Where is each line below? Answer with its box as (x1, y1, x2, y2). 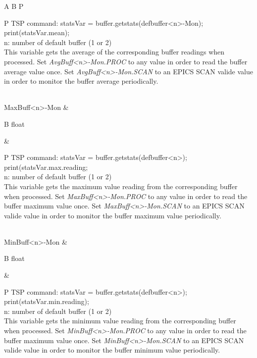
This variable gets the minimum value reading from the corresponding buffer (4, 315, 236, 326)
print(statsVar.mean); (4, 27, 70, 38)
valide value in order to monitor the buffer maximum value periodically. (4, 210, 221, 220)
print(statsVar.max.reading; (4, 161, 88, 172)
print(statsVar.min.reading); (4, 296, 89, 307)
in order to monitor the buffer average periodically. (4, 76, 158, 86)
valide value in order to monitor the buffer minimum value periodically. (4, 345, 220, 355)
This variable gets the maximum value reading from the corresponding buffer (4, 181, 238, 191)
